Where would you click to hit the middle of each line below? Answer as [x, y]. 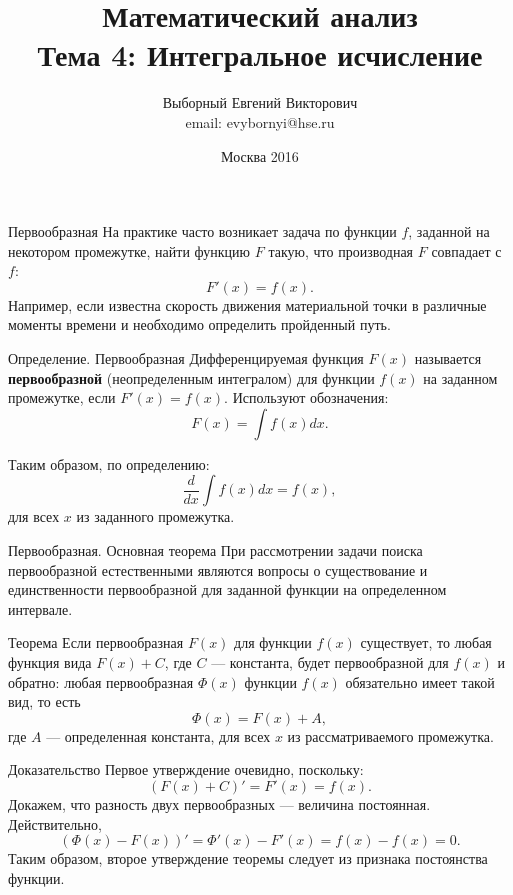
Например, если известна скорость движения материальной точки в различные [247, 304]
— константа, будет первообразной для [330, 662]
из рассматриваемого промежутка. [390, 735]
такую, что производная [341, 250]
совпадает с [466, 250]
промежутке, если [62, 397]
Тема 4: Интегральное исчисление [260, 54]
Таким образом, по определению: [109, 463]
